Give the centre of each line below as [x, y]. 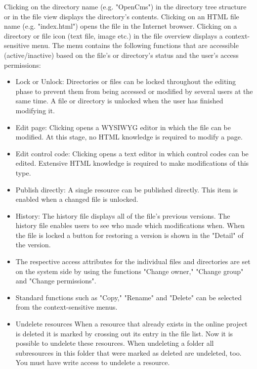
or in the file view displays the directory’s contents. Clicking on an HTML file [122, 16]
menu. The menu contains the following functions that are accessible [135, 45]
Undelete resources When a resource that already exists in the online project [131, 324]
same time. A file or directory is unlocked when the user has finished [119, 101]
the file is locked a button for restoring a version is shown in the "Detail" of [129, 235]
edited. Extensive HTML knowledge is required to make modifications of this [132, 163]
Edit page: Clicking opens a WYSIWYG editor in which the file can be [123, 127]
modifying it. [35, 110]
